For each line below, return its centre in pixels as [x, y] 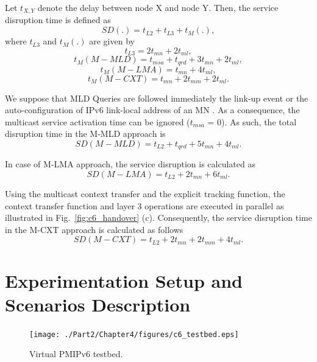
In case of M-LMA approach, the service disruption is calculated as [130, 164]
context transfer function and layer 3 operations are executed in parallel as [144, 205]
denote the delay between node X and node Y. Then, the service [158, 7]
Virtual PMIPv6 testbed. [76, 354]
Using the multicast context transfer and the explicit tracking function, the [145, 193]
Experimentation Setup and [124, 280]
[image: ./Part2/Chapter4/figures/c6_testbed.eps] [134, 334]
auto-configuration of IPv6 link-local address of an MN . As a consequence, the [152, 110]
